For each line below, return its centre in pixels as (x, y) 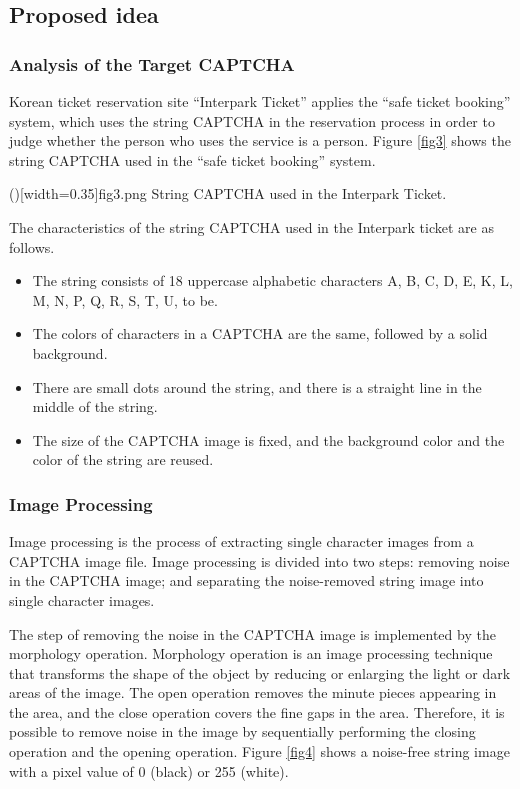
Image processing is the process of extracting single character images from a (241, 541)
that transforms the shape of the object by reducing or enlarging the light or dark (260, 672)
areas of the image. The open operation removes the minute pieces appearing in (253, 692)
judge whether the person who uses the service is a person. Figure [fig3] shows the (260, 140)
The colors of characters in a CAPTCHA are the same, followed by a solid (260, 333)
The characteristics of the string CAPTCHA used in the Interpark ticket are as (251, 226)
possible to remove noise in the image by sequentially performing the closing (242, 731)
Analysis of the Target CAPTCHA (152, 63)
